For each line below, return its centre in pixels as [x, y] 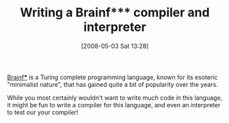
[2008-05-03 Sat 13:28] [115, 46]
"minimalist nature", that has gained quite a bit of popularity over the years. [113, 84]
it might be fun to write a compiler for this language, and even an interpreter [114, 105]
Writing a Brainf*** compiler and [115, 13]
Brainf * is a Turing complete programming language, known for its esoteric [112, 77]
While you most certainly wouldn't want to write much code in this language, [115, 98]
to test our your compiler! [43, 112]
